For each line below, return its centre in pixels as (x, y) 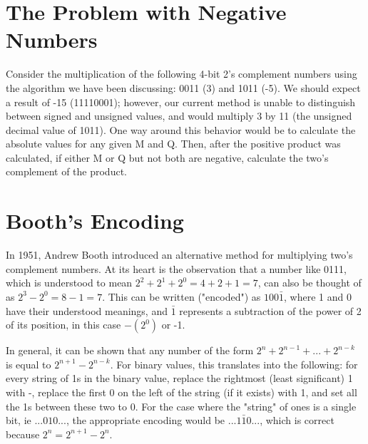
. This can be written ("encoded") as (182, 296)
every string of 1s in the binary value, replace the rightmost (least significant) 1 (179, 378)
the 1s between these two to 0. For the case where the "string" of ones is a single (181, 406)
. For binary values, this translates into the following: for (234, 364)
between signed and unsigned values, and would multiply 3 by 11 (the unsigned (179, 116)
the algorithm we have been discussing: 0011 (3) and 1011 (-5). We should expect (183, 87)
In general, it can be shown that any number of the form (130, 350)
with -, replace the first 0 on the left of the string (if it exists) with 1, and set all (182, 392)
